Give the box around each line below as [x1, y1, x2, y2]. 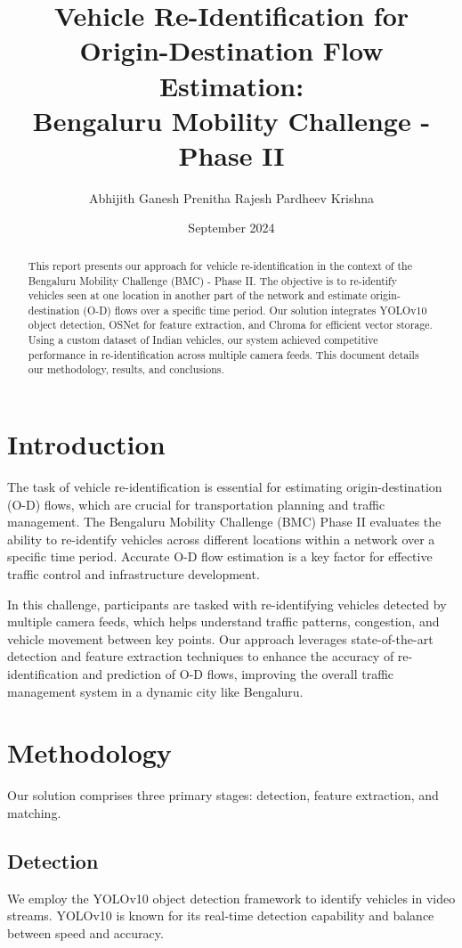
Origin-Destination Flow [79, 32, 384, 69]
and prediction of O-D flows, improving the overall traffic [82, 664, 394, 682]
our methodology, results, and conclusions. [28, 362, 224, 377]
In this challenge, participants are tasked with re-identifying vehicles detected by [7, 594, 447, 613]
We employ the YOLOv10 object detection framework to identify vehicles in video [7, 888, 456, 907]
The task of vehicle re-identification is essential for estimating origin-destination [7, 478, 442, 496]
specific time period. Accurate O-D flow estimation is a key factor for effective [7, 547, 433, 566]
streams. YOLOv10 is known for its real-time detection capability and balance [7, 906, 434, 925]
